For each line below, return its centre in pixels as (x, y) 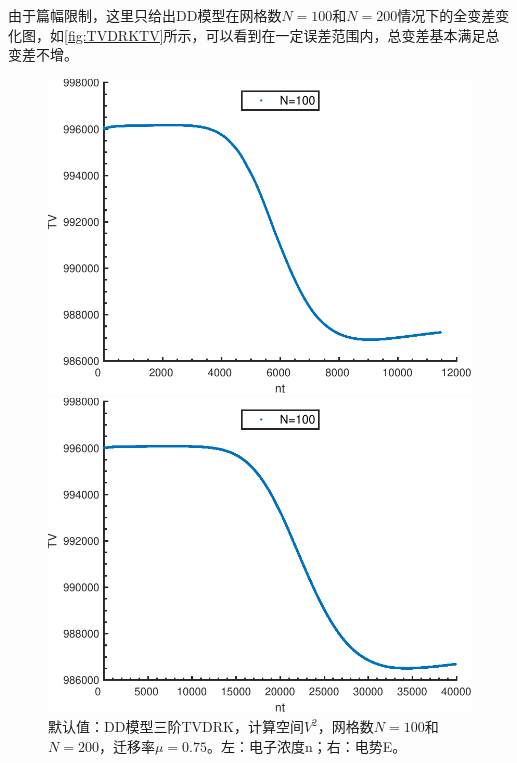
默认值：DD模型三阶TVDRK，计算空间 (176, 726)
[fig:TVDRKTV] (114, 34)
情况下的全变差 (446, 15)
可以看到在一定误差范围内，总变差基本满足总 (352, 34)
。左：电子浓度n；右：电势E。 (306, 746)
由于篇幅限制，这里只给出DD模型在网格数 (145, 15)
